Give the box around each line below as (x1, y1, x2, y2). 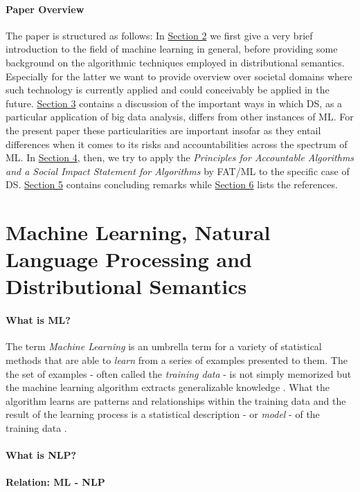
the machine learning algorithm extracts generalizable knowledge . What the (6, 380, 330, 394)
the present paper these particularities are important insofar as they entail (6, 122, 321, 137)
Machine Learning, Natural (6, 218, 271, 246)
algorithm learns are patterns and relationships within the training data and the (6, 393, 346, 408)
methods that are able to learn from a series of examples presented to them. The (6, 353, 348, 367)
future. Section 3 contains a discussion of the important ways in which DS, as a (6, 95, 343, 110)
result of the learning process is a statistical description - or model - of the (6, 407, 320, 421)
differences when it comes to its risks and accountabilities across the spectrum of (6, 136, 348, 151)
